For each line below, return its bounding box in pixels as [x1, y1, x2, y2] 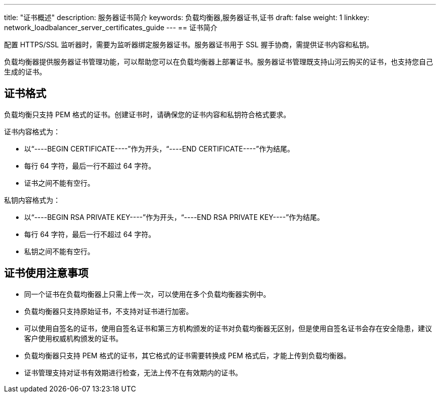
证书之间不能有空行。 [24, 178, 94, 187]
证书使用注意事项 [4, 267, 88, 280]
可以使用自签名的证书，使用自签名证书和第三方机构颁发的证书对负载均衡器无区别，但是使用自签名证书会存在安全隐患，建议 [24, 324, 432, 333]
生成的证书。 [4, 67, 46, 76]
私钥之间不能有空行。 [24, 247, 94, 256]
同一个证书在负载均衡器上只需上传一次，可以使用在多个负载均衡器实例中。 [24, 289, 270, 298]
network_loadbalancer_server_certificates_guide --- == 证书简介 [4, 23, 217, 32]
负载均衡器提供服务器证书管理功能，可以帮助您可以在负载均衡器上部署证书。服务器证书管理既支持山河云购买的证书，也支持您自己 [4, 57, 433, 66]
